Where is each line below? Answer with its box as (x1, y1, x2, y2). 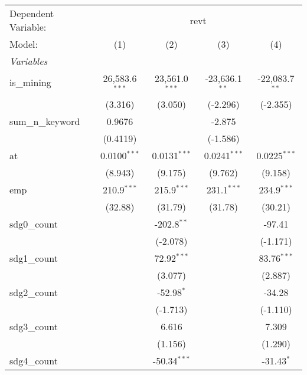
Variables (9, 54, 48, 68)
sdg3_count (9, 319, 58, 333)
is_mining (9, 75, 51, 90)
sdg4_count (9, 353, 58, 367)
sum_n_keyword (9, 114, 80, 128)
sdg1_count (9, 251, 58, 265)
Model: (9, 37, 38, 51)
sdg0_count (9, 216, 58, 231)
